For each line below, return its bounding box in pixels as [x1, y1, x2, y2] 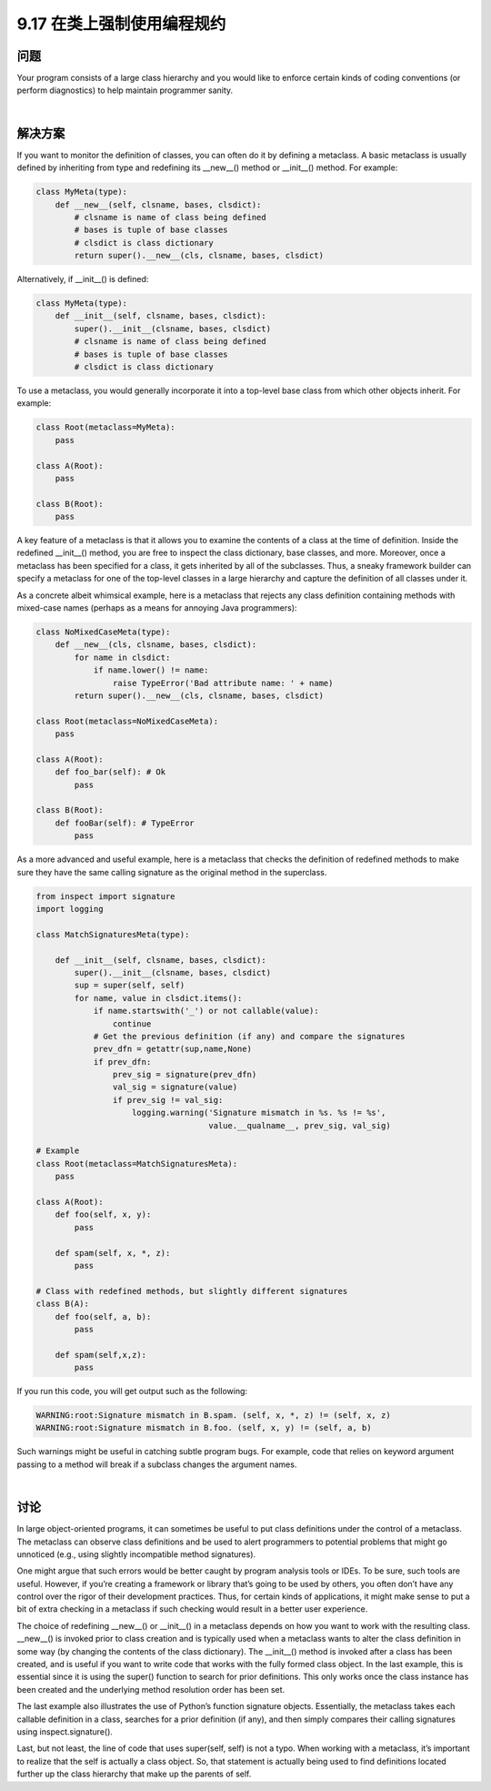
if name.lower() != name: [93, 665, 209, 675]
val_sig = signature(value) [112, 1082, 238, 1092]
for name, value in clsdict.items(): [74, 993, 243, 1003]
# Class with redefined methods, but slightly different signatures [35, 1286, 348, 1296]
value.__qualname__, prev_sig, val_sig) [208, 1120, 391, 1130]
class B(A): [35, 1299, 90, 1310]
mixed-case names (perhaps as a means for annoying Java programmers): [16, 602, 297, 613]
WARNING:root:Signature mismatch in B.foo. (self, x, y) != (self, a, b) [35, 1422, 372, 1433]
